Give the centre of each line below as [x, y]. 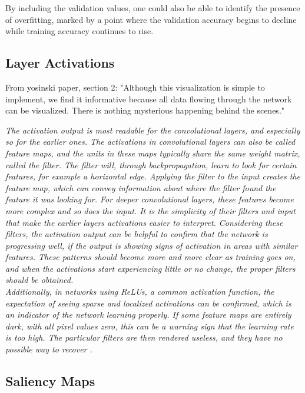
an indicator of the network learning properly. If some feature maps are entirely [148, 314]
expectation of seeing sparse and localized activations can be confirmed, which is [148, 303]
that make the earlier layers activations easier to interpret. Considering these [144, 222]
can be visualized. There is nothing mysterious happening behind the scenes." [145, 110]
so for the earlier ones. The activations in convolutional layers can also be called [150, 141]
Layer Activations [60, 63]
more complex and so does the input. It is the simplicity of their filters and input [151, 210]
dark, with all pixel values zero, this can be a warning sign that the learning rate [150, 326]
